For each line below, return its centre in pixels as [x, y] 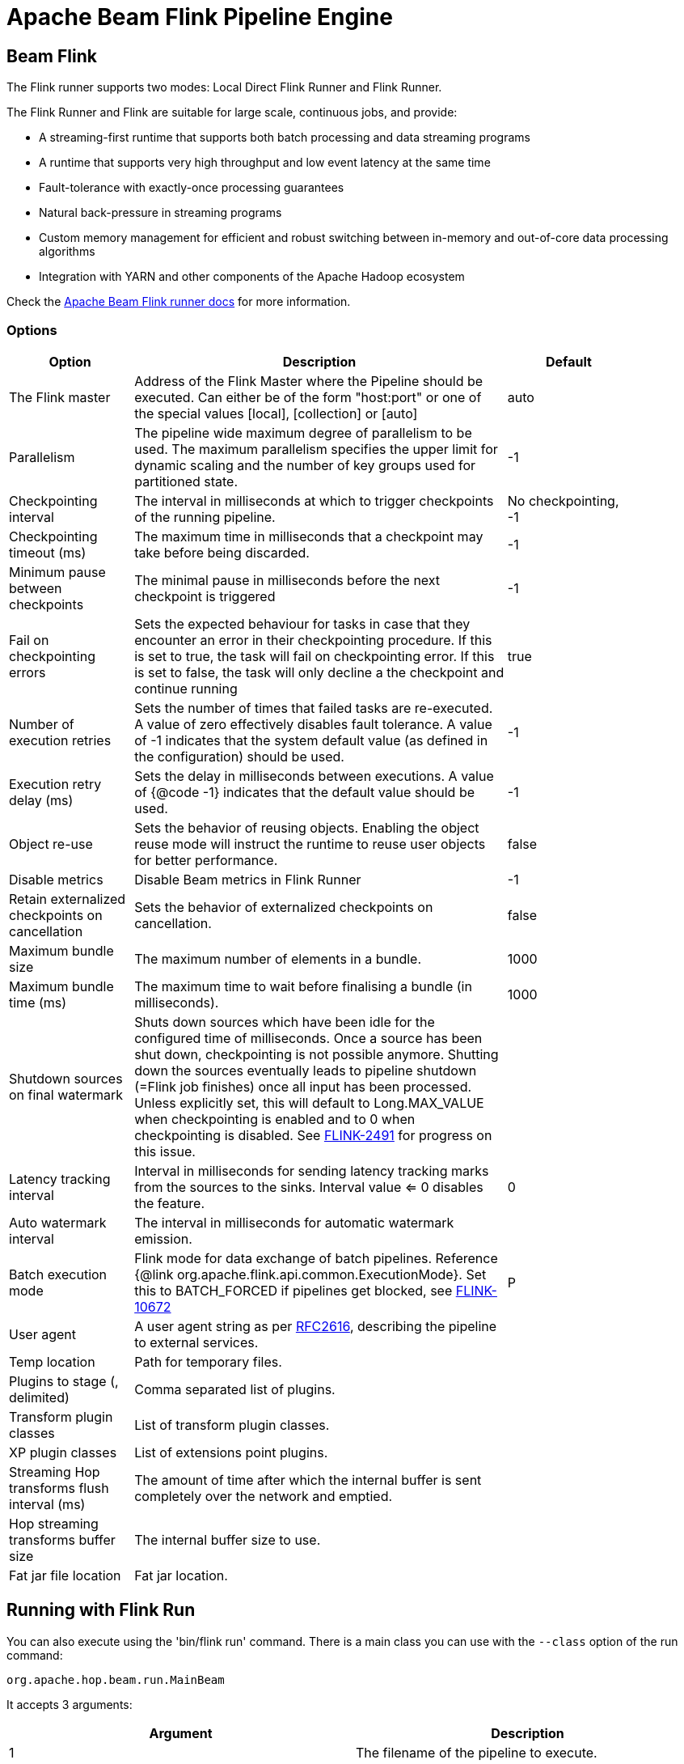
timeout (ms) [48, 552]
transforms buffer [62, 1539]
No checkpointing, [563, 500]
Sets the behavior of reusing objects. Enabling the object [307, 827]
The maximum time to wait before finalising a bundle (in [303, 986]
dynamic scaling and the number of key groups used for [305, 465]
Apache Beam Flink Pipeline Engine [200, 17]
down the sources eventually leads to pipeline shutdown [306, 1070]
